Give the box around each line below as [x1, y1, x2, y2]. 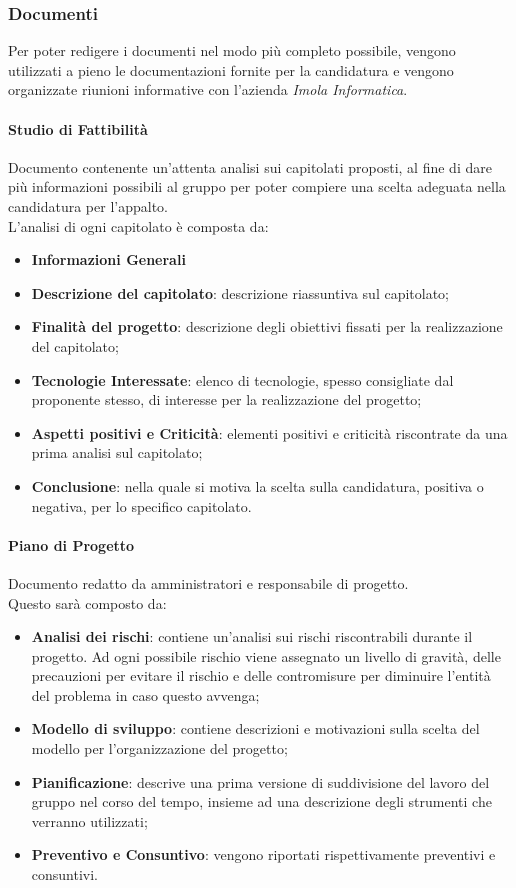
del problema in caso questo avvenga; [31, 684, 260, 705]
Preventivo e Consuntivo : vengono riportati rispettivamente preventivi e [31, 844, 496, 865]
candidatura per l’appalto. [8, 195, 168, 216]
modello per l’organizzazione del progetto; [31, 738, 288, 759]
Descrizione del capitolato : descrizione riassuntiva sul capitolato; [31, 282, 450, 303]
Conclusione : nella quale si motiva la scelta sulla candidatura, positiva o [31, 475, 484, 496]
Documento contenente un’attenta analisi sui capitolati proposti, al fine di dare [8, 156, 492, 177]
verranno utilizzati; [31, 810, 148, 831]
